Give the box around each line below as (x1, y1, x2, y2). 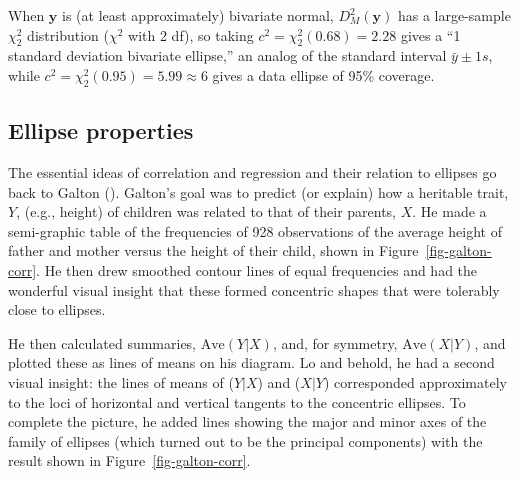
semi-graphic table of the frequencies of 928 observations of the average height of (8, 220, 502, 241)
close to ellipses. (8, 299, 106, 320)
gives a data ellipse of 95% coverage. (212, 64, 435, 85)
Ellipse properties (8, 115, 194, 146)
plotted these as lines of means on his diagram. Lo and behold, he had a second (8, 352, 495, 373)
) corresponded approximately (323, 371, 507, 392)
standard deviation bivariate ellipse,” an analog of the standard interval (8, 45, 447, 66)
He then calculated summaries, (8, 332, 197, 353)
